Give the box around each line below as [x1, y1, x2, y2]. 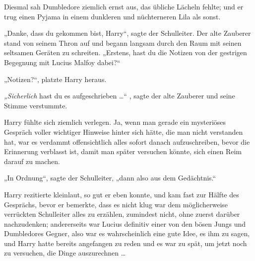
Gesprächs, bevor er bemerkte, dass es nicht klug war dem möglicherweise [4, 199, 228, 209]
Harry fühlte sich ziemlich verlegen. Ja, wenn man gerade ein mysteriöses [4, 117, 226, 127]
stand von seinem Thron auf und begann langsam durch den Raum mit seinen [4, 37, 242, 48]
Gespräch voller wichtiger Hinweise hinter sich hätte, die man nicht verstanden [4, 126, 243, 137]
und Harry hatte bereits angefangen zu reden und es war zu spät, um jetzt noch [4, 238, 247, 248]
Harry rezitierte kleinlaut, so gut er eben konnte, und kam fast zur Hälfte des [4, 189, 239, 199]
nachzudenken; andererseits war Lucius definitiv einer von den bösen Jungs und [4, 218, 246, 229]
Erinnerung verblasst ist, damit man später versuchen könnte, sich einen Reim [4, 146, 242, 157]
